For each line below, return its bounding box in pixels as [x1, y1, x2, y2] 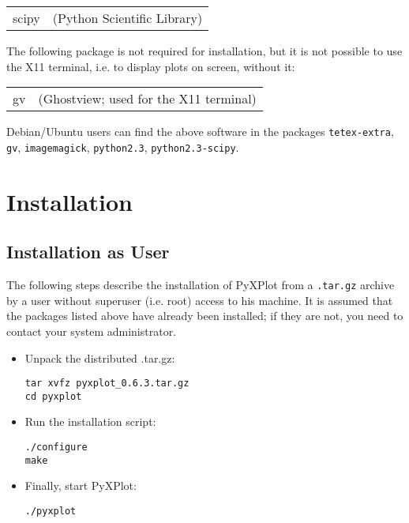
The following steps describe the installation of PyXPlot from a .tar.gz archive [6, 277, 395, 293]
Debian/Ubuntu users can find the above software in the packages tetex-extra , [6, 123, 394, 140]
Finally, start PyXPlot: [24, 477, 137, 494]
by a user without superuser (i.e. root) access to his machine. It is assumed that [6, 292, 393, 308]
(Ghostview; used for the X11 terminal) [38, 89, 257, 108]
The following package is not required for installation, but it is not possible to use [6, 43, 403, 58]
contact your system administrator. [6, 322, 177, 339]
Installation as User [6, 239, 170, 264]
